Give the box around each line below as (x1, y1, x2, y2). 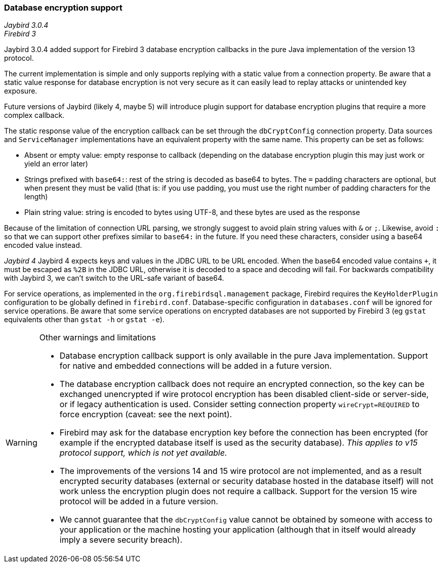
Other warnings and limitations (39, 332, 156, 343)
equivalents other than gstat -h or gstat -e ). (4, 315, 165, 324)
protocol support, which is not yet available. (59, 448, 227, 458)
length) (24, 192, 48, 201)
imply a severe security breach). (59, 535, 183, 545)
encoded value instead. (4, 241, 82, 250)
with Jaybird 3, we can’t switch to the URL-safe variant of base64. (4, 274, 224, 283)
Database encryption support (4, 3, 123, 13)
